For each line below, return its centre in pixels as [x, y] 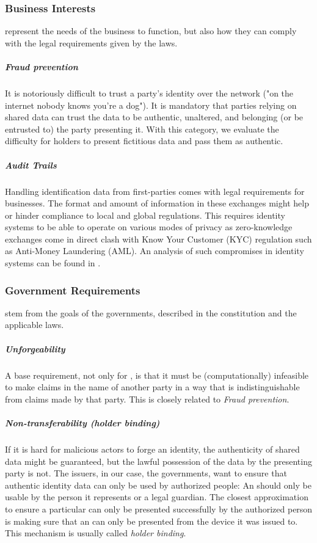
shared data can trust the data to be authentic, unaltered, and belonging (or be [154, 117]
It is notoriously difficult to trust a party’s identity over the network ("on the [149, 93]
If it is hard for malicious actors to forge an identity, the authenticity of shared [152, 449]
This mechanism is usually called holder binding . [96, 533]
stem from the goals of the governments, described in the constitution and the [151, 312]
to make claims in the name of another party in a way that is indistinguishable [152, 387]
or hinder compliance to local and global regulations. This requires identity [145, 215]
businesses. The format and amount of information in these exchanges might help [157, 203]
